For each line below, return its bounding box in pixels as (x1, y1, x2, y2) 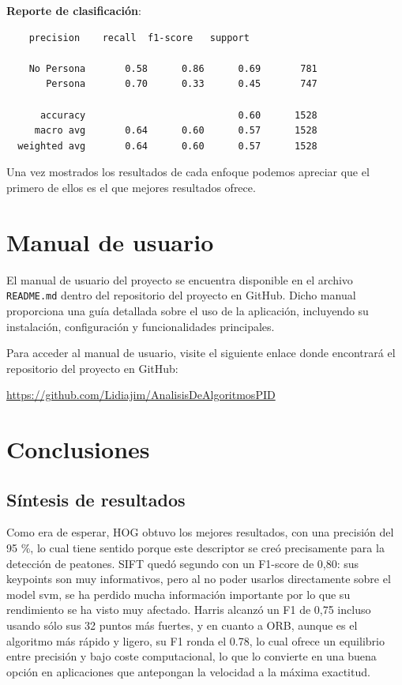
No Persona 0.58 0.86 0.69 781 (28, 62, 317, 74)
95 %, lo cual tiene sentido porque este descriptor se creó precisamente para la (6, 540, 385, 556)
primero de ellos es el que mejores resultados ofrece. (6, 179, 256, 195)
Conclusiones (6, 433, 150, 465)
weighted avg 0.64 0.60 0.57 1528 (17, 140, 317, 152)
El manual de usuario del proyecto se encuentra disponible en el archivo (6, 271, 353, 288)
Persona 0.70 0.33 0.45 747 (46, 78, 317, 90)
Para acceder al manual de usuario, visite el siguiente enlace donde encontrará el (6, 344, 396, 361)
